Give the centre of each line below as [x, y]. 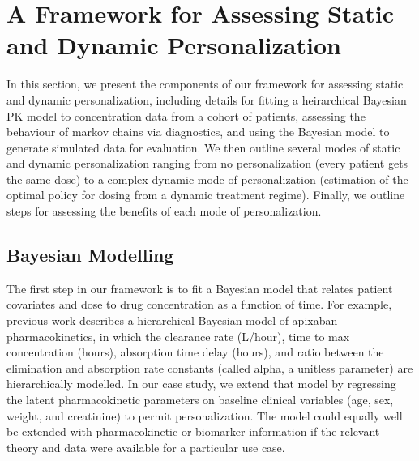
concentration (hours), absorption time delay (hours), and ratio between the [195, 352]
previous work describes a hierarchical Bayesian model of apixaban [172, 320]
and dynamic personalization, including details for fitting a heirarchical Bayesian [207, 99]
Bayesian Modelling [90, 255]
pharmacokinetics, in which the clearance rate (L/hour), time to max [178, 336]
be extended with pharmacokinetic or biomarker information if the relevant [193, 431]
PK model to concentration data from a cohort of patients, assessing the [186, 115]
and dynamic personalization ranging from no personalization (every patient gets [207, 163]
